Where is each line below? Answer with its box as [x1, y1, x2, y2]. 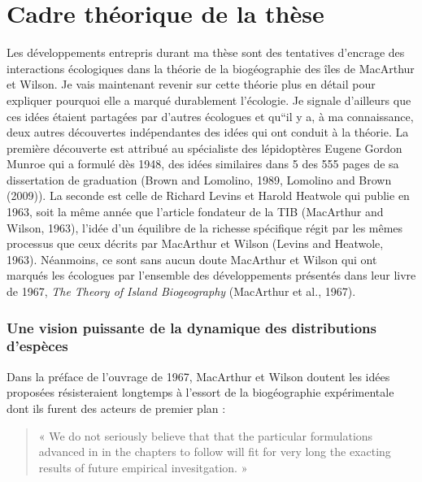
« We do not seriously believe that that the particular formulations [38, 427, 373, 444]
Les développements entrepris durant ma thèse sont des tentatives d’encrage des [7, 44, 405, 61]
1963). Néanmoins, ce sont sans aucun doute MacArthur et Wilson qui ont [7, 250, 377, 267]
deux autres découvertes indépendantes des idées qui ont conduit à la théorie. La [7, 124, 409, 141]
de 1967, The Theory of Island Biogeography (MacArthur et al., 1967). [7, 283, 356, 300]
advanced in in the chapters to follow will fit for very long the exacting [38, 443, 391, 460]
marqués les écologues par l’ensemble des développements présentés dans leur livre [7, 267, 416, 284]
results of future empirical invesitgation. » [38, 458, 248, 475]
